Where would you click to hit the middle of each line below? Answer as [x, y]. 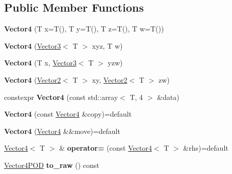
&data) [168, 97]
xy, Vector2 [110, 79]
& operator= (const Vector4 [106, 148]
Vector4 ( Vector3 [33, 45]
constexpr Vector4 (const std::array [61, 97]
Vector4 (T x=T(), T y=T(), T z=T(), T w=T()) [84, 29]
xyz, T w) [107, 45]
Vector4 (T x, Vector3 [40, 63]
